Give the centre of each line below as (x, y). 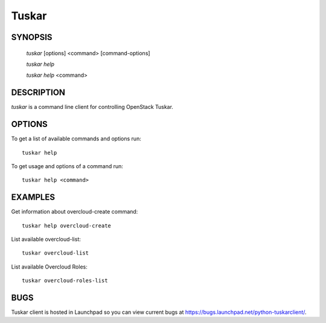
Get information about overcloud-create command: (75, 212)
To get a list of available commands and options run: (76, 139)
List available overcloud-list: (46, 240)
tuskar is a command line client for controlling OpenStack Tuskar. (92, 107)
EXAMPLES (33, 197)
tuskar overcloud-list (56, 253)
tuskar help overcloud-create (67, 226)
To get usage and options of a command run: (67, 166)
